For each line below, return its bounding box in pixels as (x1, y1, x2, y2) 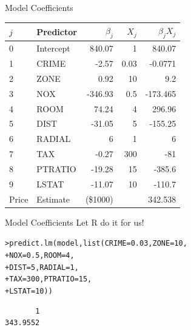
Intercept (36, 42, 70, 55)
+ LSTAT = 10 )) (5, 286, 53, 295)
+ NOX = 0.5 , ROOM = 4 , (5, 251, 75, 260)
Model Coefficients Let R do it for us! (5, 215, 144, 228)
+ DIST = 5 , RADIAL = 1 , (5, 263, 79, 272)
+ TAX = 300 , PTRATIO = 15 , (5, 275, 92, 284)
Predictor (36, 25, 77, 38)
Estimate (36, 192, 70, 205)
